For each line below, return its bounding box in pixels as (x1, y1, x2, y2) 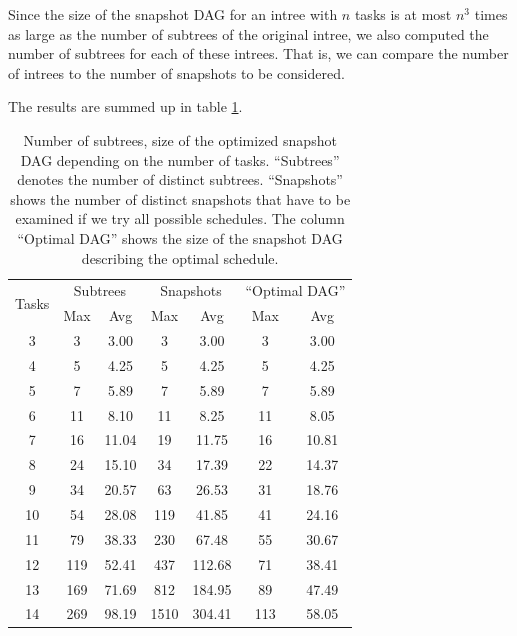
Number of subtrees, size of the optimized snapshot (23, 129, 337, 150)
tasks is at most (354, 4, 452, 24)
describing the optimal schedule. (81, 247, 279, 268)
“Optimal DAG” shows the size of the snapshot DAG (17, 227, 343, 248)
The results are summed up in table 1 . (8, 96, 243, 117)
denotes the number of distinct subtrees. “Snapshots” (17, 169, 343, 190)
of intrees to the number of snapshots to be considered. (8, 62, 345, 83)
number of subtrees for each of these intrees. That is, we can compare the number (8, 43, 509, 64)
